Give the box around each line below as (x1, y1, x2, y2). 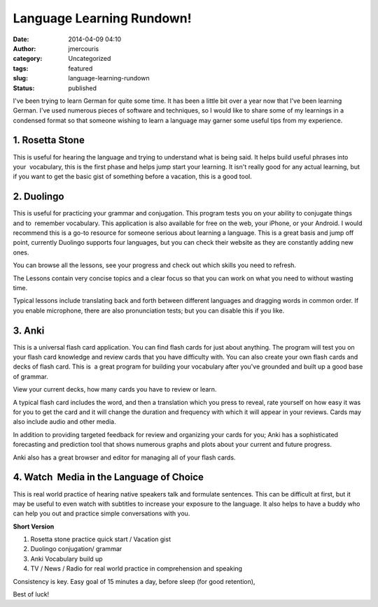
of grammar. (13, 372, 49, 380)
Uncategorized (68, 55, 111, 63)
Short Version (13, 522, 55, 531)
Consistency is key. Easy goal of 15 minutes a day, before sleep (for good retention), (13, 577, 255, 585)
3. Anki (13, 324, 45, 336)
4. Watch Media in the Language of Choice (13, 471, 204, 483)
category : (13, 55, 43, 63)
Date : (13, 35, 29, 43)
